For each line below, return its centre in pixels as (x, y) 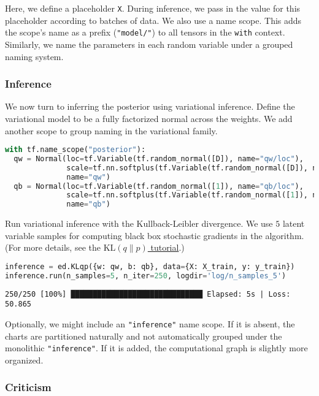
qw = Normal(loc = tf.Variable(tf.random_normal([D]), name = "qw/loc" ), (159, 158)
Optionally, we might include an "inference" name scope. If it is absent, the (150, 324)
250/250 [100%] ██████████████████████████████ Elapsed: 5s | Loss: (148, 294)
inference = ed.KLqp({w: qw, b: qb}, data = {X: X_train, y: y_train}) (150, 267)
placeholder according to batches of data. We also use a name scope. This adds (153, 20)
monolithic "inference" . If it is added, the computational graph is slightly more (156, 348)
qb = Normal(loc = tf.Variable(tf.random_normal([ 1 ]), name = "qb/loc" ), (159, 186)
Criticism (28, 387)
